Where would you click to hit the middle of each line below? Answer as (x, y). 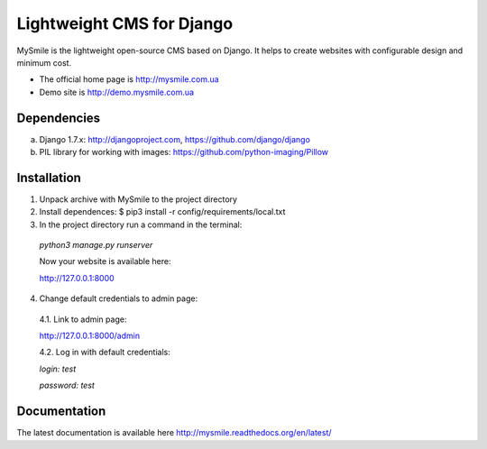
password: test (67, 385)
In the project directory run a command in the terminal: (141, 224)
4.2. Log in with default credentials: (105, 353)
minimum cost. (44, 62)
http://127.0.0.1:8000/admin (89, 336)
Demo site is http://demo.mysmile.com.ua (116, 92)
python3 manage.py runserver (96, 245)
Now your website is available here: (105, 261)
